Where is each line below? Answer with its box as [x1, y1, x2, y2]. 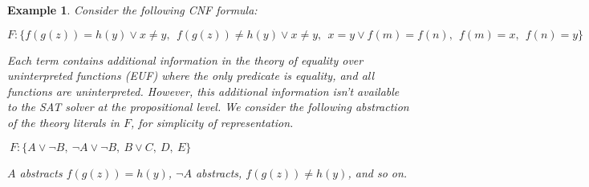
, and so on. [347, 164, 408, 181]
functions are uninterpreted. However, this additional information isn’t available [7, 82, 400, 99]
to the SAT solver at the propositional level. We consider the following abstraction [7, 98, 409, 115]
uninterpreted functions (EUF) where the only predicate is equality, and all [7, 67, 375, 84]
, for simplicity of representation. [130, 113, 294, 130]
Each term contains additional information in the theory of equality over [7, 51, 364, 68]
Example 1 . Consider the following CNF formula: [7, 2, 258, 18]
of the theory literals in [7, 113, 120, 130]
